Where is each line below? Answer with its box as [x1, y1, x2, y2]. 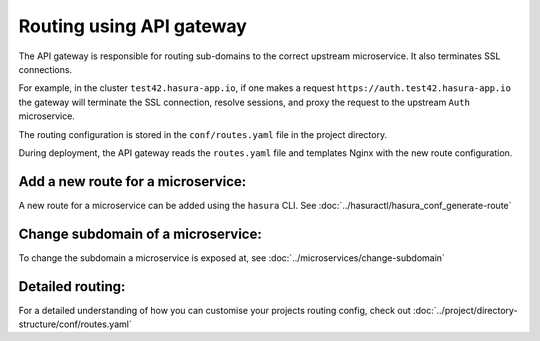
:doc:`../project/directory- [412, 304, 519, 316]
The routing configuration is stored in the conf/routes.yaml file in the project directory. [18, 128, 388, 140]
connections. [18, 63, 73, 75]
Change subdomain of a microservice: [18, 225, 262, 242]
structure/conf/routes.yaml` [18, 318, 132, 330]
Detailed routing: [18, 278, 126, 295]
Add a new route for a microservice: [18, 173, 247, 190]
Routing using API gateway [18, 15, 247, 37]
